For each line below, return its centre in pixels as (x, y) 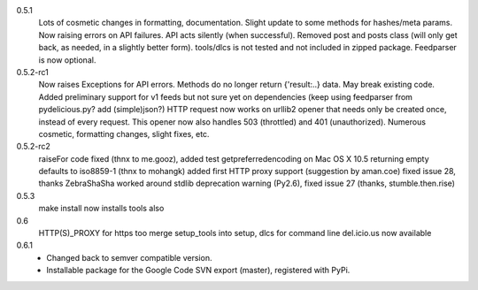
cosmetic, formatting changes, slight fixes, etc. (124, 134)
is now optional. (67, 60)
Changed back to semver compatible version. (129, 257)
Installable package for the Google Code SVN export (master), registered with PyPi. (198, 271)
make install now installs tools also (101, 209)
